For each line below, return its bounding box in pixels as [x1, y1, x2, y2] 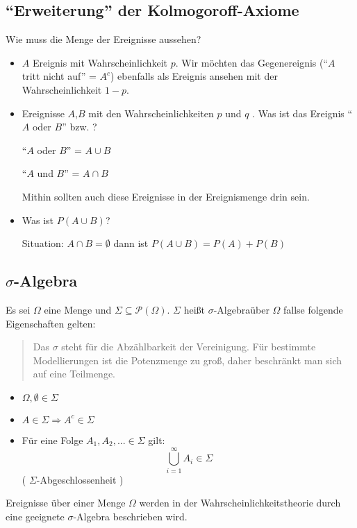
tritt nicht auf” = [22, 69, 97, 83]
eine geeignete [6, 509, 65, 523]
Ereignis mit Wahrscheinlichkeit [32, 55, 168, 69]
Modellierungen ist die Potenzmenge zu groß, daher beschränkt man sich [33, 352, 342, 367]
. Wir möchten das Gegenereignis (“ [175, 55, 329, 69]
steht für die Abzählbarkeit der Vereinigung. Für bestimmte [61, 339, 316, 354]
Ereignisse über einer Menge [6, 495, 126, 510]
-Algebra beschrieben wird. [73, 509, 188, 523]
